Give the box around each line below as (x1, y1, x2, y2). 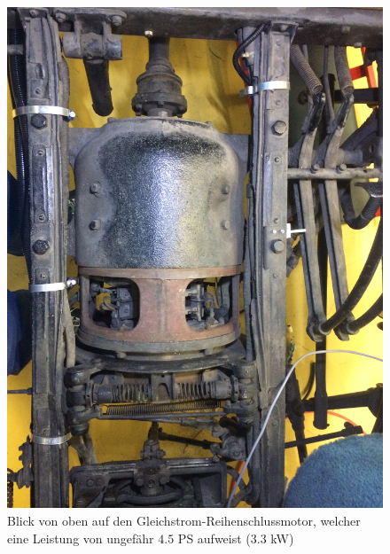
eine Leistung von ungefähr (7, 528, 154, 547)
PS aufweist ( (177, 528, 251, 547)
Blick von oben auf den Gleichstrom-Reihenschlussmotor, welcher (7, 511, 361, 529)
